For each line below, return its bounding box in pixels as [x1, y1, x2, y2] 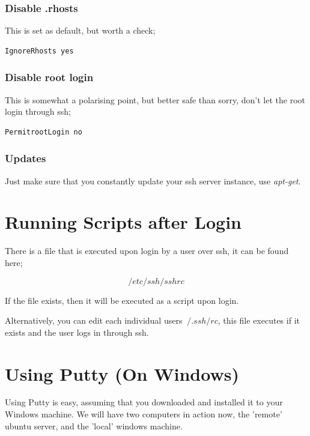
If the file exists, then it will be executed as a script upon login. [5, 294, 239, 306]
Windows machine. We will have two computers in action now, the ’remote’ [5, 408, 282, 420]
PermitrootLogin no [5, 127, 82, 136]
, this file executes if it [217, 314, 300, 327]
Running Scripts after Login [5, 210, 242, 234]
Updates [5, 151, 46, 166]
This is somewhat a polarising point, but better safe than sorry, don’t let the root [5, 93, 306, 106]
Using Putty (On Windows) [5, 361, 239, 386]
